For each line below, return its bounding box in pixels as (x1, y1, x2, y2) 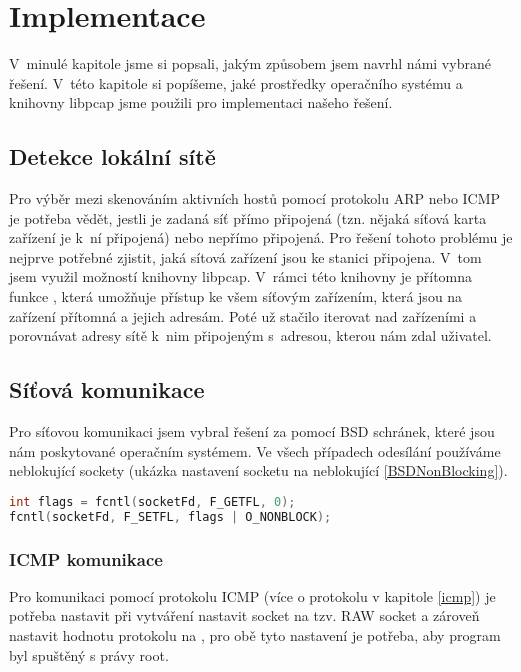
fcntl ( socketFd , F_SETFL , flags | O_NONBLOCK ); (9, 509, 332, 524)
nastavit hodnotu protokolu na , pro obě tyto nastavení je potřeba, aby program (9, 625, 501, 645)
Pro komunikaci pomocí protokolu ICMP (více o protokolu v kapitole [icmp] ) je (9, 585, 496, 606)
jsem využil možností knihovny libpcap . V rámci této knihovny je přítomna (9, 266, 473, 287)
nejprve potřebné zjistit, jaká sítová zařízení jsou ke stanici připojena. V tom (9, 246, 482, 267)
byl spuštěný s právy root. (9, 644, 169, 665)
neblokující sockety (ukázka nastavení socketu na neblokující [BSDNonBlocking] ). (9, 460, 508, 481)
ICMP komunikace (9, 546, 163, 571)
